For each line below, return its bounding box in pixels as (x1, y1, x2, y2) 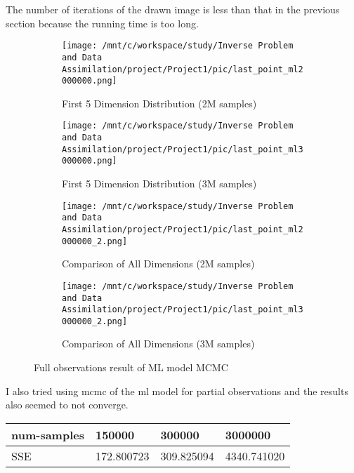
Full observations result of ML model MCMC (34, 360, 228, 375)
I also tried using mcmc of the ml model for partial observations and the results (6, 383, 348, 398)
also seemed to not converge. (6, 397, 129, 412)
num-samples (11, 426, 84, 443)
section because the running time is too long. (6, 15, 199, 30)
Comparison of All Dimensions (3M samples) (62, 336, 255, 351)
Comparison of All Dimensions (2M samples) (62, 256, 255, 271)
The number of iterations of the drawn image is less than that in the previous (6, 2, 340, 16)
